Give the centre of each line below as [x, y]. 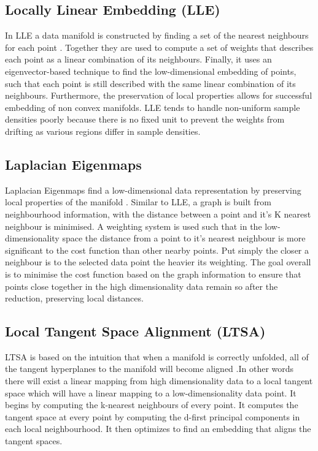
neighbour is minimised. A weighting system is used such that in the [134, 226]
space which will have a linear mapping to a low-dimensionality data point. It [151, 392]
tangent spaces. [34, 441]
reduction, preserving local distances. [74, 298]
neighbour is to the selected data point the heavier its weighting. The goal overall [158, 262]
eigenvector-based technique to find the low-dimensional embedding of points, [151, 71]
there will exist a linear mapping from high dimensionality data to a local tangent [159, 381]
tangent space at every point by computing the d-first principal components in [153, 416]
